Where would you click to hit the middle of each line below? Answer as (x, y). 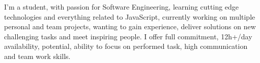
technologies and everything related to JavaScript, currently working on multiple (130, 16)
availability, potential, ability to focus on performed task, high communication (126, 46)
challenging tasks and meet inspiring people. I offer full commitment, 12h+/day (128, 36)
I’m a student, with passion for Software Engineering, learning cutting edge (122, 7)
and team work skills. (37, 56)
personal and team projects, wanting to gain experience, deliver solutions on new (130, 26)
